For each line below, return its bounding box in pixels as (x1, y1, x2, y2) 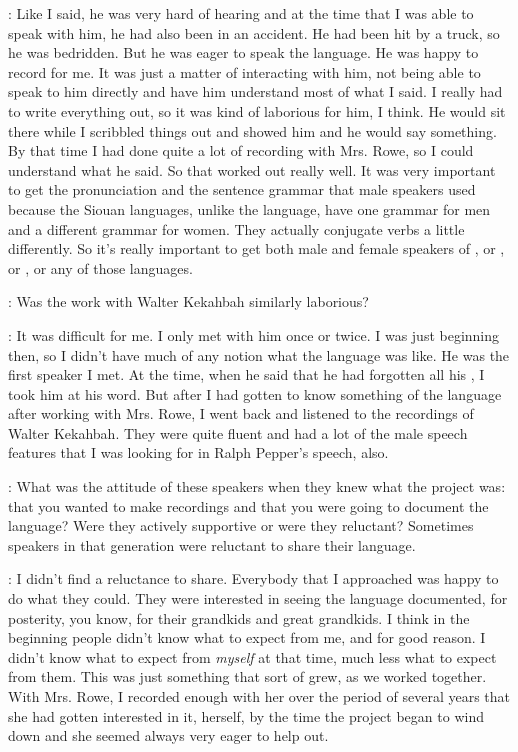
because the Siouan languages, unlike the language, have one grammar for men (8, 198, 491, 219)
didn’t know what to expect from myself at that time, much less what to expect (8, 646, 497, 667)
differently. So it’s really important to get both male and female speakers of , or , (8, 238, 505, 259)
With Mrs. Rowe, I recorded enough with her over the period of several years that (8, 686, 510, 706)
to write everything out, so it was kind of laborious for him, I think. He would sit (8, 100, 506, 121)
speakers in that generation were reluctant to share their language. (8, 534, 416, 555)
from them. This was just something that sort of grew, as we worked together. (8, 666, 487, 687)
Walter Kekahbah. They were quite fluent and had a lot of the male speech (8, 422, 468, 443)
